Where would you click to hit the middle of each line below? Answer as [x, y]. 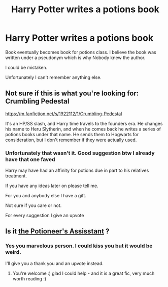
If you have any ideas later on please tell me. [52, 186]
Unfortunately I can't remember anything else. [53, 77]
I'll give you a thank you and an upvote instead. [55, 263]
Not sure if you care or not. [33, 205]
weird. [13, 252]
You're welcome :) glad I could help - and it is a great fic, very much [83, 273]
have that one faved [30, 159]
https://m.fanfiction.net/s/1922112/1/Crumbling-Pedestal [64, 114]
